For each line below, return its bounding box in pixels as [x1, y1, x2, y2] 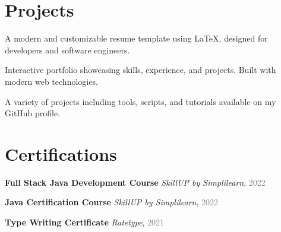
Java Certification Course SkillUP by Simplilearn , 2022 [5, 196, 219, 208]
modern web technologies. [5, 75, 98, 87]
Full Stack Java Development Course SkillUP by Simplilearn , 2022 [5, 176, 266, 188]
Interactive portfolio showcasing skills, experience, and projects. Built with [5, 63, 276, 76]
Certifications [5, 141, 117, 166]
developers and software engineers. [5, 43, 130, 56]
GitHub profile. [5, 107, 61, 119]
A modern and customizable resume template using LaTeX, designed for [5, 32, 268, 45]
